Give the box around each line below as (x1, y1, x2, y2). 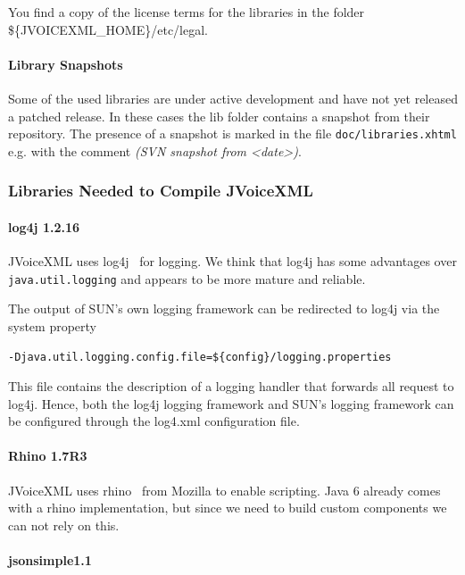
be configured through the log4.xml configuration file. (8, 412, 300, 430)
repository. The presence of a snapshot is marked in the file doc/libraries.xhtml (8, 124, 457, 143)
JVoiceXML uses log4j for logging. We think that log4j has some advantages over (8, 252, 457, 271)
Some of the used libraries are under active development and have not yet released (8, 88, 458, 107)
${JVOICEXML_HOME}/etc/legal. (8, 20, 209, 38)
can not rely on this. (8, 515, 120, 534)
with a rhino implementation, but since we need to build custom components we (8, 498, 447, 517)
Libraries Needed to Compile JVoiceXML (8, 179, 313, 202)
